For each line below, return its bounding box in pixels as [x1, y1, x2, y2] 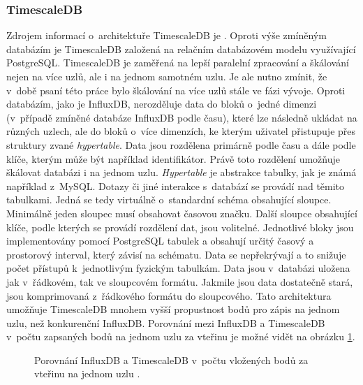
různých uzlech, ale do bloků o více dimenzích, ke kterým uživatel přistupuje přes [6, 124, 356, 138]
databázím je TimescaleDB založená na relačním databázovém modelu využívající [6, 41, 356, 56]
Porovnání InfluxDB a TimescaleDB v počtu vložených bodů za [34, 352, 309, 367]
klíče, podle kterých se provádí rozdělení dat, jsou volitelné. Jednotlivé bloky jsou [6, 219, 354, 234]
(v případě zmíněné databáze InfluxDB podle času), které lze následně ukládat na [6, 110, 357, 124]
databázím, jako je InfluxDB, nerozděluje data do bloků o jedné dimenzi [6, 96, 317, 111]
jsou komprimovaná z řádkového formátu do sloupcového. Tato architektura [6, 288, 332, 303]
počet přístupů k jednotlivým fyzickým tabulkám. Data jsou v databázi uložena [6, 261, 350, 275]
